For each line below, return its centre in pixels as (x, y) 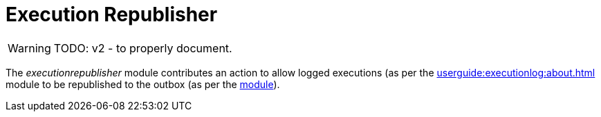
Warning (29, 48)
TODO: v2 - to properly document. (143, 48)
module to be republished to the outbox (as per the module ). (143, 84)
